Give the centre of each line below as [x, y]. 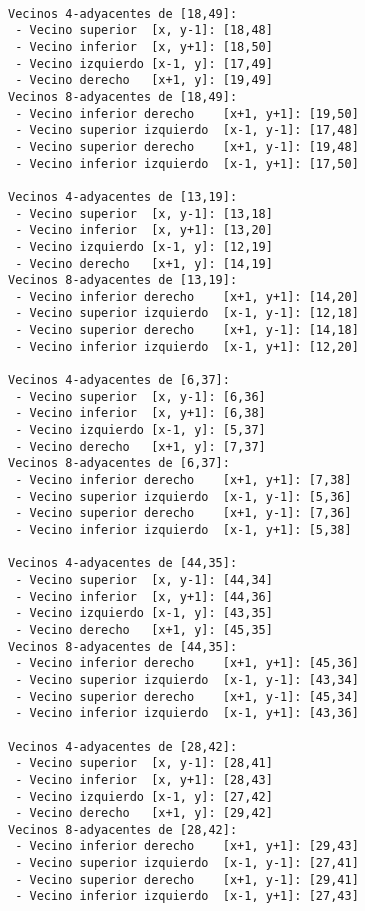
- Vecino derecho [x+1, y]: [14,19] [144, 263]
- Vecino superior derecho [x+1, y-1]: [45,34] [187, 696]
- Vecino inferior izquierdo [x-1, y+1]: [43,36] [187, 713]
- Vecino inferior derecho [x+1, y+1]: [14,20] [187, 296]
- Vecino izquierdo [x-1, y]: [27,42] [144, 796]
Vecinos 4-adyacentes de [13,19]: [123, 196]
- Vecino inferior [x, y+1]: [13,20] [144, 230]
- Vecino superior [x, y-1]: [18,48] [144, 30]
